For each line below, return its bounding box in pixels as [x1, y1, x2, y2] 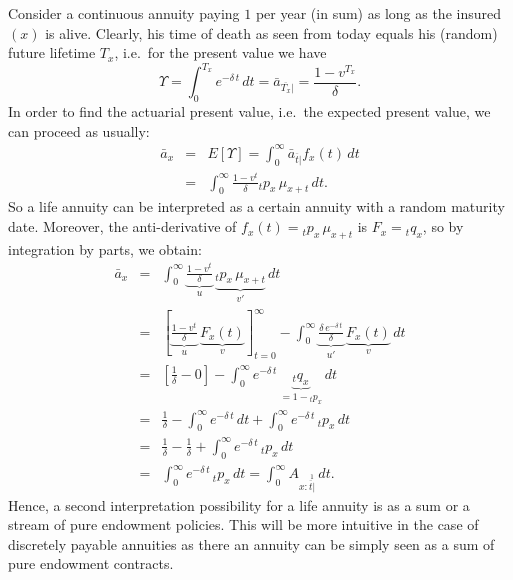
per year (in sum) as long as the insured [255, 3, 501, 23]
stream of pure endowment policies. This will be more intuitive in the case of [8, 514, 479, 535]
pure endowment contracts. [8, 553, 174, 574]
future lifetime [8, 42, 96, 63]
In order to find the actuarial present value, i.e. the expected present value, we [8, 101, 491, 122]
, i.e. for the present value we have [114, 42, 327, 63]
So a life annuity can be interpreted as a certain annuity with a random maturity [8, 196, 505, 217]
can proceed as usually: [8, 120, 150, 141]
